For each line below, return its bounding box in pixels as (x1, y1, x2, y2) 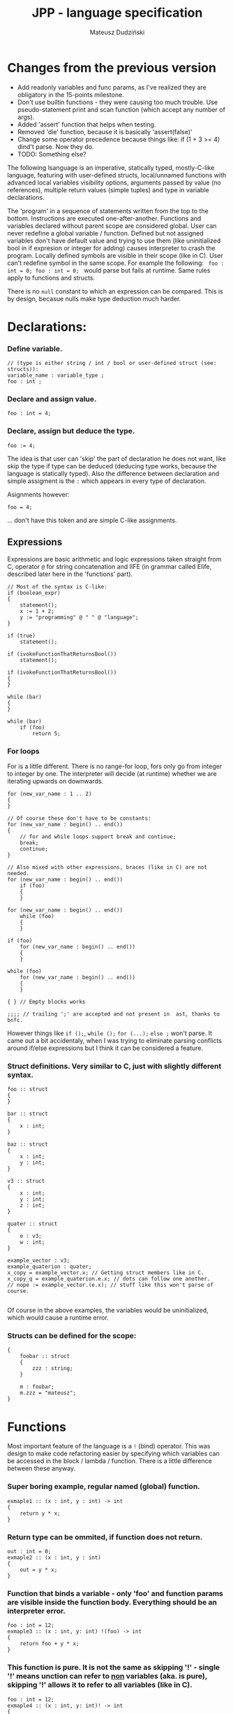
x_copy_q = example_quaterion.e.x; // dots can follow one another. (7, 1276, 211, 1283)
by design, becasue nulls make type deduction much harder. (7, 294, 181, 303)
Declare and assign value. (7, 394, 97, 404)
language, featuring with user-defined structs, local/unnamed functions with (7, 171, 227, 179)
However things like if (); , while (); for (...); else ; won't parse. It (7, 1029, 213, 1037)
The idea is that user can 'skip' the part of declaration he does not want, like (7, 454, 227, 463)
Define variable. (7, 344, 63, 354)
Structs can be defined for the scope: (7, 1331, 137, 1341)
